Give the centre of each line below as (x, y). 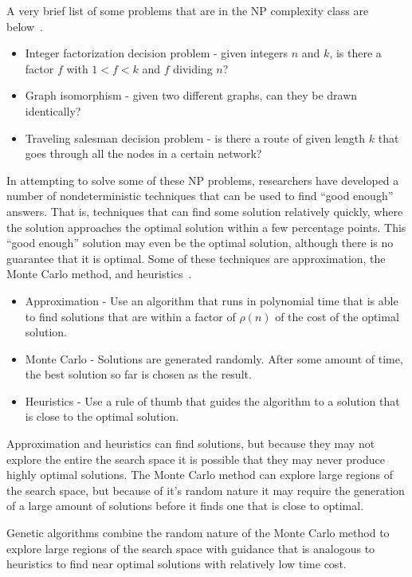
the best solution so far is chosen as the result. (138, 374)
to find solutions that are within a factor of (130, 316)
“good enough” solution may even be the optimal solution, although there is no (200, 243)
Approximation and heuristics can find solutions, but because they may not (191, 444)
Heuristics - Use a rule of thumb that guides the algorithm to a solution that (212, 400)
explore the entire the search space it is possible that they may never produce (196, 459)
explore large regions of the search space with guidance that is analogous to (191, 548)
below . (25, 26)
